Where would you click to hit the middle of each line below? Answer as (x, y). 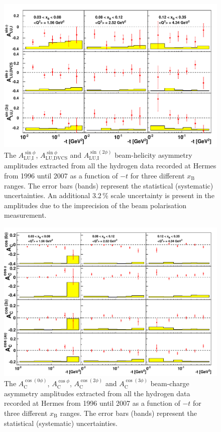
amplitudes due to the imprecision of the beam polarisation (95, 205)
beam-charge (170, 383)
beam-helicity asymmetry (153, 155)
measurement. (25, 215)
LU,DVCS (57, 159)
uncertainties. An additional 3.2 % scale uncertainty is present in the (109, 195)
